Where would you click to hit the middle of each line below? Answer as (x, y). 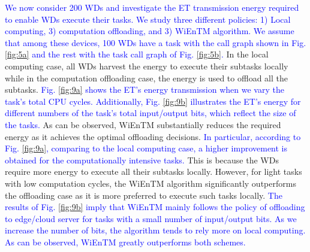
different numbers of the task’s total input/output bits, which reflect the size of (151, 113)
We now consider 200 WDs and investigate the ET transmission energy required (152, 7)
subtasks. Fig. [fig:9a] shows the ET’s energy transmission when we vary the (145, 89)
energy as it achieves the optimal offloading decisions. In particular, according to (153, 136)
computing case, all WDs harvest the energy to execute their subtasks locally (147, 66)
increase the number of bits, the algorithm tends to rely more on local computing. (155, 230)
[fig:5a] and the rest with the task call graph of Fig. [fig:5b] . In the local (137, 54)
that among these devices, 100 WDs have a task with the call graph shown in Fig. (156, 42)
